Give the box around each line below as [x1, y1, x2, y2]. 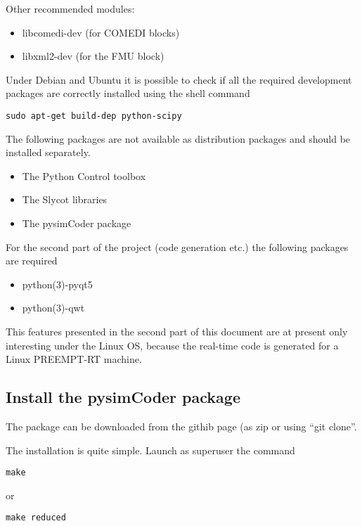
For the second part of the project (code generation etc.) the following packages [6, 239, 349, 254]
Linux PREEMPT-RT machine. [6, 352, 142, 366]
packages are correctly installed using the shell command [6, 86, 250, 101]
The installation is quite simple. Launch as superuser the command [6, 442, 295, 457]
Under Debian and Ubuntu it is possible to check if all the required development [6, 72, 352, 86]
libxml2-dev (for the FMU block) [22, 49, 164, 63]
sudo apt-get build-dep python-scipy [6, 110, 182, 121]
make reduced [6, 513, 66, 523]
